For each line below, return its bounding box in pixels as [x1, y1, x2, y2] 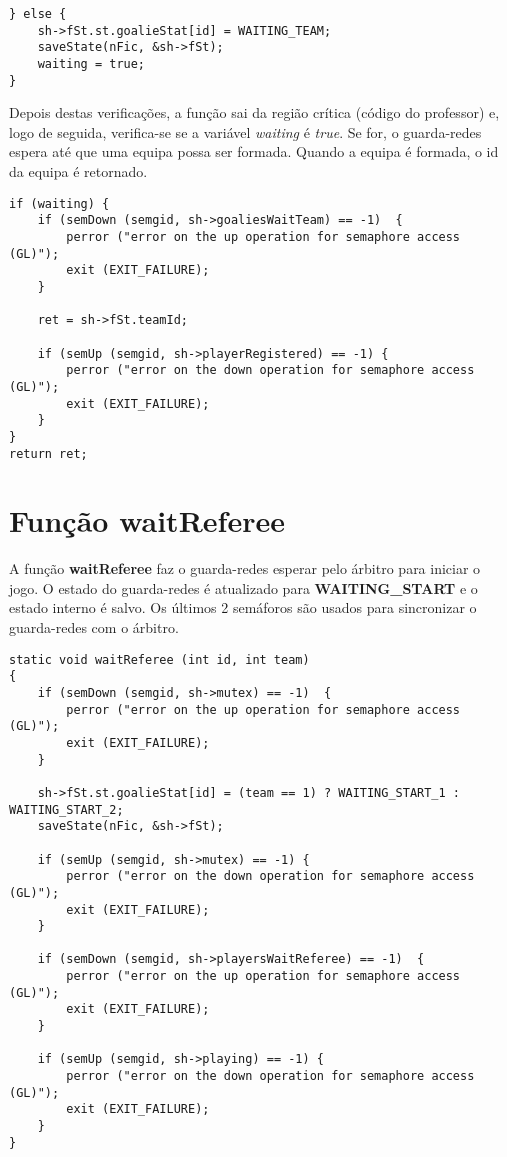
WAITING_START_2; [9, 802, 124, 817]
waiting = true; [37, 56, 146, 71]
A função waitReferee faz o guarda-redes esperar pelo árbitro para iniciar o [9, 558, 481, 579]
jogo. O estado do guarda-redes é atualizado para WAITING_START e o [9, 577, 478, 598]
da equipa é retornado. [9, 161, 148, 182]
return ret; [9, 446, 88, 461]
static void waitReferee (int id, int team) [9, 652, 310, 667]
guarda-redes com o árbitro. [9, 617, 179, 638]
